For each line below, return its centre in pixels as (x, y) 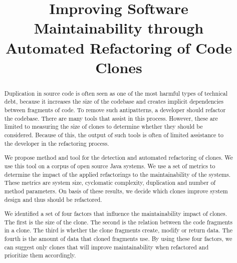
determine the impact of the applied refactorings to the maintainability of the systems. (117, 174)
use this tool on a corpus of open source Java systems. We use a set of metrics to (110, 166)
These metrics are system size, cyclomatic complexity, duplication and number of (110, 183)
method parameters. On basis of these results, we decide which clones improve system (116, 191)
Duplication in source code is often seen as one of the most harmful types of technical (116, 93)
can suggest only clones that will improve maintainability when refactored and (106, 247)
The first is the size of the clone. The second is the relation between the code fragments (118, 222)
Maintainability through (119, 28)
